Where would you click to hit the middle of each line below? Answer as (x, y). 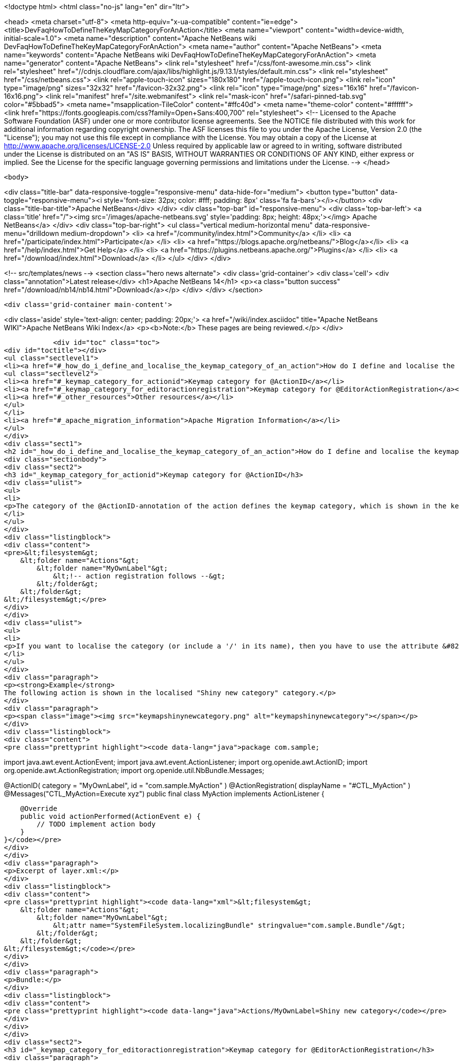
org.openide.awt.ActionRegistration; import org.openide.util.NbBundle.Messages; (134, 770)
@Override (39, 809)
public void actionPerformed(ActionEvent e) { (110, 816)
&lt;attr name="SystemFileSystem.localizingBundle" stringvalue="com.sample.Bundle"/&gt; (229, 925)
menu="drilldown (32, 233)
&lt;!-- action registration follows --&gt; (139, 576)
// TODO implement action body (96, 824)
